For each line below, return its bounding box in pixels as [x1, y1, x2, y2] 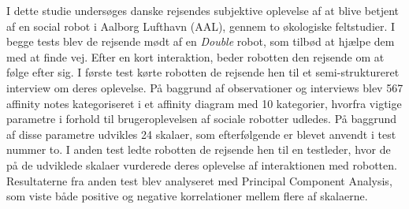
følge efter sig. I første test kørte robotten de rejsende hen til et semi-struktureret [6, 64, 400, 80]
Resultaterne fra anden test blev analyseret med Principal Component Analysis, [6, 172, 392, 188]
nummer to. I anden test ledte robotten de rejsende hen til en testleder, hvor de [6, 141, 391, 158]
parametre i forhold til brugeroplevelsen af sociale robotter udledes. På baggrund [6, 110, 397, 127]
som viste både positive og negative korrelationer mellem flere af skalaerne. [6, 188, 368, 204]
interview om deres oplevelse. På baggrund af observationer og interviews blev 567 [6, 79, 403, 95]
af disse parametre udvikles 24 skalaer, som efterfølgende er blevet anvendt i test [6, 125, 396, 142]
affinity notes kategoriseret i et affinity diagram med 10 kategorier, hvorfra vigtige [6, 95, 402, 111]
